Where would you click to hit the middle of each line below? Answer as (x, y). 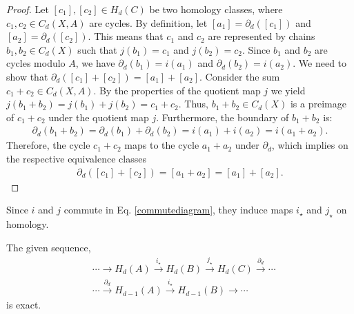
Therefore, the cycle (48, 145)
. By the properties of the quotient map (177, 90)
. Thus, (193, 104)
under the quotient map (99, 117)
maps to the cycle (162, 145)
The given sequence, (49, 247)
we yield (288, 90)
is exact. (24, 305)
